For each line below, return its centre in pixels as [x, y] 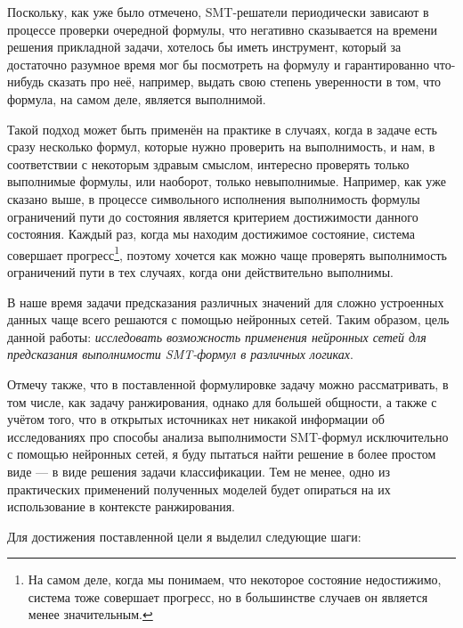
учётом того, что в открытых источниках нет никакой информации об [196, 419]
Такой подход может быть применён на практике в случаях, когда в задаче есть [222, 129]
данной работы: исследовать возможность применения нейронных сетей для [217, 336]
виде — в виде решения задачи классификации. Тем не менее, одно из [199, 471]
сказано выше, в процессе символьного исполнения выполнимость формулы [214, 198]
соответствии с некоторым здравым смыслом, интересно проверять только [208, 163]
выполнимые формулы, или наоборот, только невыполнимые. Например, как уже [227, 181]
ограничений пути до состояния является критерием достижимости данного [213, 216]
